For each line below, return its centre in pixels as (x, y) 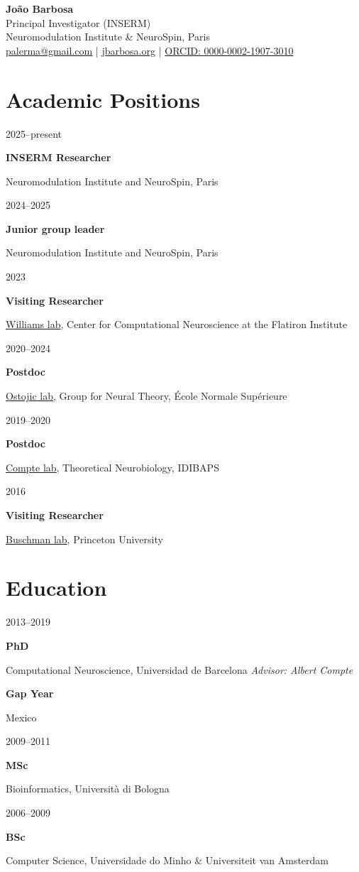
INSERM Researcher (59, 157)
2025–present (34, 133)
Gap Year (30, 693)
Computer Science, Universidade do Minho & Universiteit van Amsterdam (167, 860)
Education (56, 588)
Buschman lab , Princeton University (84, 539)
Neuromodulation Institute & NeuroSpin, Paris (108, 37)
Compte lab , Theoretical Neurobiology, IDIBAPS (112, 467)
